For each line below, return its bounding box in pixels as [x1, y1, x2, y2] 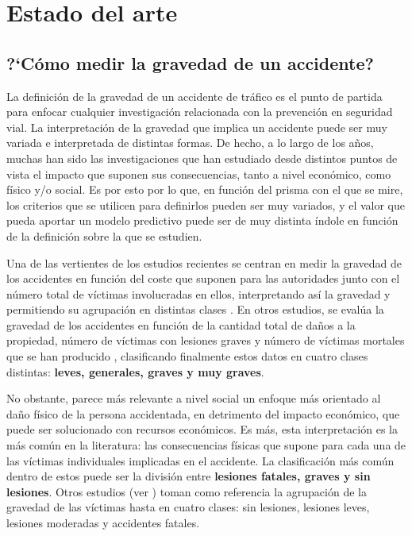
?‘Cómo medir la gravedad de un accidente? [6, 50, 374, 75]
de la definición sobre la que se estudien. [6, 227, 202, 244]
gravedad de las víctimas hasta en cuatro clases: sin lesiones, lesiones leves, [6, 499, 370, 515]
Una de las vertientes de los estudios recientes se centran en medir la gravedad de [6, 254, 402, 271]
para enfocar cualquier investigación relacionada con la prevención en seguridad [6, 103, 393, 120]
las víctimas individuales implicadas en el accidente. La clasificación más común [6, 452, 395, 469]
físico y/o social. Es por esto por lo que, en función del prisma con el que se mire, [6, 181, 403, 198]
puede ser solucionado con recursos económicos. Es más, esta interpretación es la [6, 421, 398, 438]
